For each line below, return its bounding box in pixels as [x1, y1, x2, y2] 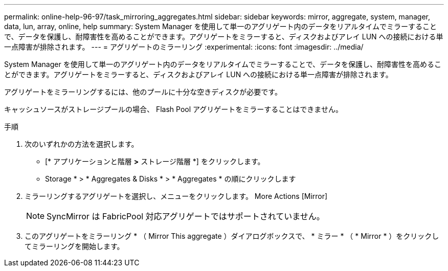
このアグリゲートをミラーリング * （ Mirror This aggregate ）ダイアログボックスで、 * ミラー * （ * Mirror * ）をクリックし [25, 232, 439, 240]
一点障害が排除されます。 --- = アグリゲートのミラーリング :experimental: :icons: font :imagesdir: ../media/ [4, 42, 364, 51]
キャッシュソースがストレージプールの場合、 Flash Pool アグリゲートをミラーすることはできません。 [4, 105, 343, 114]
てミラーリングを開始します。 [25, 242, 124, 251]
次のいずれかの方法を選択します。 [25, 140, 139, 148]
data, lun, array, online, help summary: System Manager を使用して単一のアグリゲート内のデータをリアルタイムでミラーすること [4, 22, 437, 31]
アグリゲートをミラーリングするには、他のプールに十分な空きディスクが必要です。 [4, 87, 282, 96]
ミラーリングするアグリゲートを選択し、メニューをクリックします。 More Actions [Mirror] [25, 192, 328, 200]
